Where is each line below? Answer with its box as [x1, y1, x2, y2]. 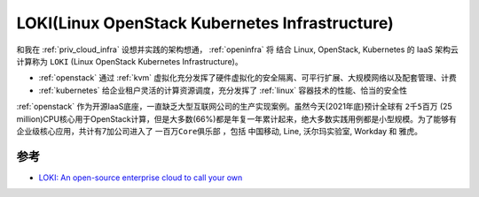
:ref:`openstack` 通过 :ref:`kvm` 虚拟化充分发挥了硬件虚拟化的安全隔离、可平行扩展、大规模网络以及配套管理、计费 [38, 72, 457, 83]
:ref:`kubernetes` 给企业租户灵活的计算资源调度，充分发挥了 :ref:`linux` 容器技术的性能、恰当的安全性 [38, 85, 408, 95]
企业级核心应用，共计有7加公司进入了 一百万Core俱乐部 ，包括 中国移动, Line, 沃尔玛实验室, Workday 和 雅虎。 [16, 125, 423, 136]
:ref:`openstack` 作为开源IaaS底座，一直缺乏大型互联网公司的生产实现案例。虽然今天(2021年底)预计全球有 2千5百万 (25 [16, 102, 452, 112]
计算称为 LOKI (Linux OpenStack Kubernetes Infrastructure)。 [16, 56, 243, 66]
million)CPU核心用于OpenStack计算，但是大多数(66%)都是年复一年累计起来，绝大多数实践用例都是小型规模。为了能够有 [16, 113, 457, 124]
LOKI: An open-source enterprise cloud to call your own [38, 172, 243, 183]
